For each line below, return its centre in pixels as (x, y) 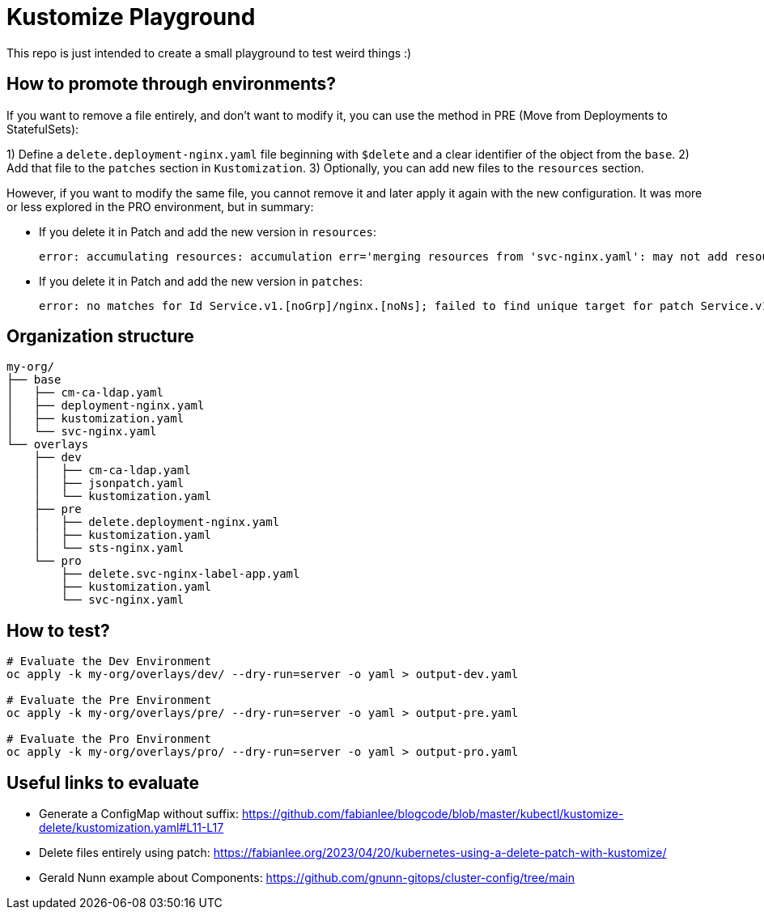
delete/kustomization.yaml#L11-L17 (132, 828)
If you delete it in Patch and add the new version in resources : (208, 231)
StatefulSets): (43, 129)
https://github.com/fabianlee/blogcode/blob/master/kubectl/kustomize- (433, 814)
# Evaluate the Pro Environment (109, 739)
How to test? (58, 630)
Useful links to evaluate (103, 782)
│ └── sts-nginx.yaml (109, 548)
